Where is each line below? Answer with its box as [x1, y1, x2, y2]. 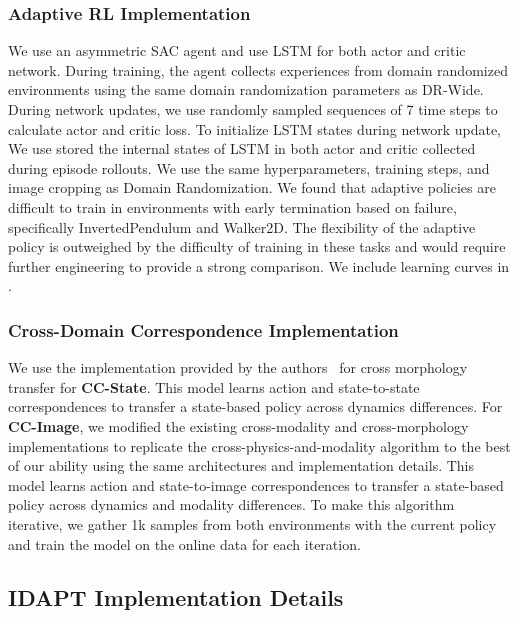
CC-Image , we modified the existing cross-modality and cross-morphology [8, 415, 469, 436]
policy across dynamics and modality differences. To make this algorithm [8, 494, 455, 515]
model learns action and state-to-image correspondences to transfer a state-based [8, 474, 504, 495]
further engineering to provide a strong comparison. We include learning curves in [8, 255, 510, 276]
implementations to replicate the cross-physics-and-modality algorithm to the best [8, 435, 511, 456]
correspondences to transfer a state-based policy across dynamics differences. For [8, 396, 503, 417]
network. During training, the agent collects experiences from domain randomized [8, 59, 508, 80]
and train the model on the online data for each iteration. [8, 533, 361, 554]
